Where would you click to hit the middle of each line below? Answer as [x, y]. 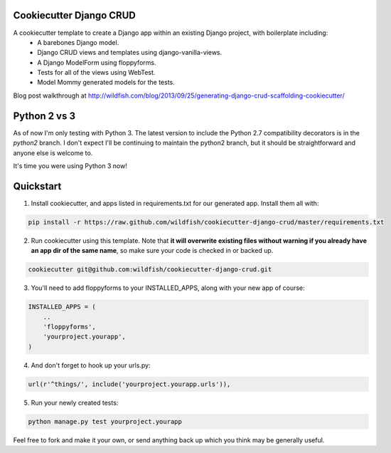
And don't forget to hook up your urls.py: [91, 365]
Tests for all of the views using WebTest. [96, 73]
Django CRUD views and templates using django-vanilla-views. [130, 53]
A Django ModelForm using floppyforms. [97, 62]
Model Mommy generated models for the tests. [106, 83]
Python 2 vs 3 [44, 116]
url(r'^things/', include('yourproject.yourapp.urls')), [129, 384]
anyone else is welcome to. [53, 152]
